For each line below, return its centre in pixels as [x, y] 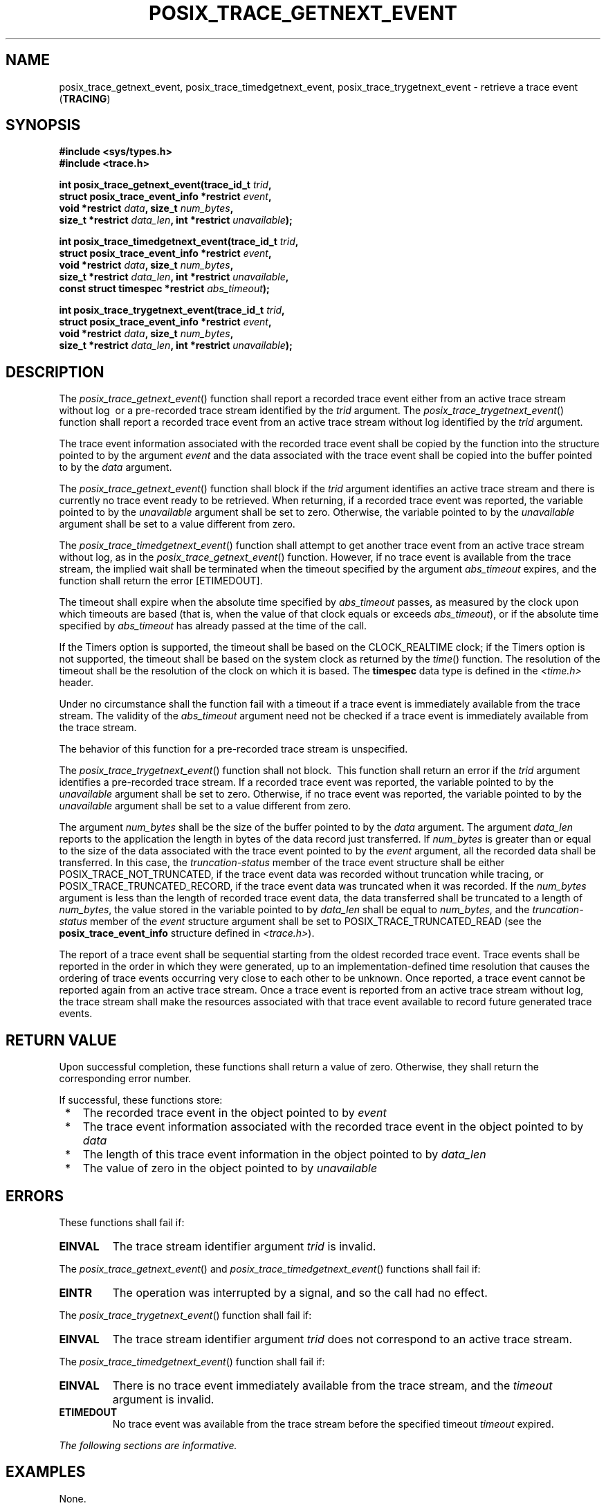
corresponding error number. [125, 1079]
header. [76, 683]
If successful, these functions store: [141, 1100]
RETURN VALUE [61, 1040]
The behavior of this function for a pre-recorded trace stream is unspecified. [233, 749]
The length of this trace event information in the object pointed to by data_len [284, 1155]
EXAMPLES [46, 1472]
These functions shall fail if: [122, 1222]
